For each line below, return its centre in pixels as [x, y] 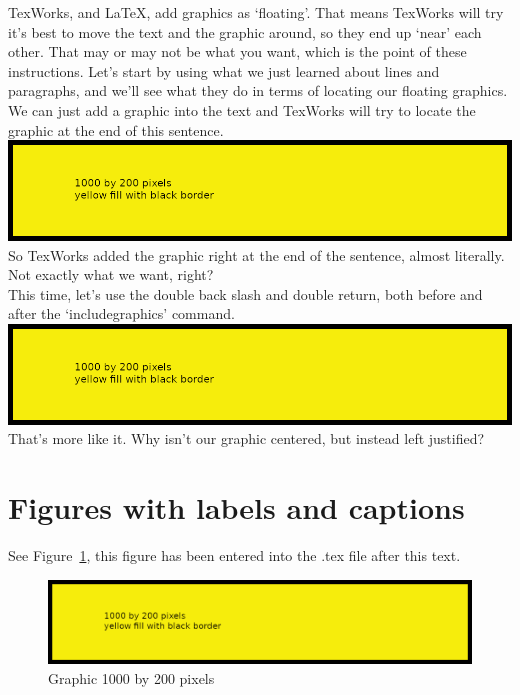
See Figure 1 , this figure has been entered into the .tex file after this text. [234, 555]
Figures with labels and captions [236, 507]
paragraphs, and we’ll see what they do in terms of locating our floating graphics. [258, 90]
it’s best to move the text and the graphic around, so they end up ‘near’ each [245, 31]
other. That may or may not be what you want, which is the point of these [237, 51]
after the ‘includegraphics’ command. [121, 313]
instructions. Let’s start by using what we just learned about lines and [224, 70]
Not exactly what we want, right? [111, 274]
